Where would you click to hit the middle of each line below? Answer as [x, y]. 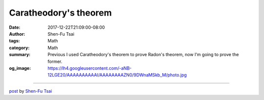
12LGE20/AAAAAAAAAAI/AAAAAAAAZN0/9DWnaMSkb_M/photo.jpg [117, 75]
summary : [20, 55]
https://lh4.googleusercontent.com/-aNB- [90, 68]
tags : [14, 41]
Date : [15, 27]
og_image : [20, 68]
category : [19, 48]
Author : [17, 34]
